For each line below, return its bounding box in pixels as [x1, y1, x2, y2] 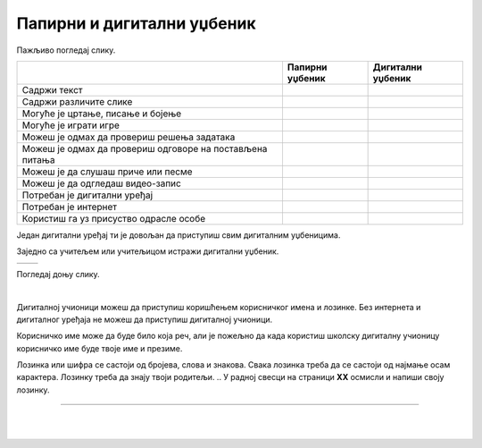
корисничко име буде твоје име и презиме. [16, 342, 183, 353]
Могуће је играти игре [21, 119, 120, 131]
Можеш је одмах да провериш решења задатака [21, 131, 236, 143]
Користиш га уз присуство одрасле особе [21, 212, 206, 224]
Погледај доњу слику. [16, 268, 100, 279]
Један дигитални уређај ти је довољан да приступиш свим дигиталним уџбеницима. [16, 229, 341, 241]
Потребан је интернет [21, 200, 118, 213]
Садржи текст [21, 83, 83, 96]
